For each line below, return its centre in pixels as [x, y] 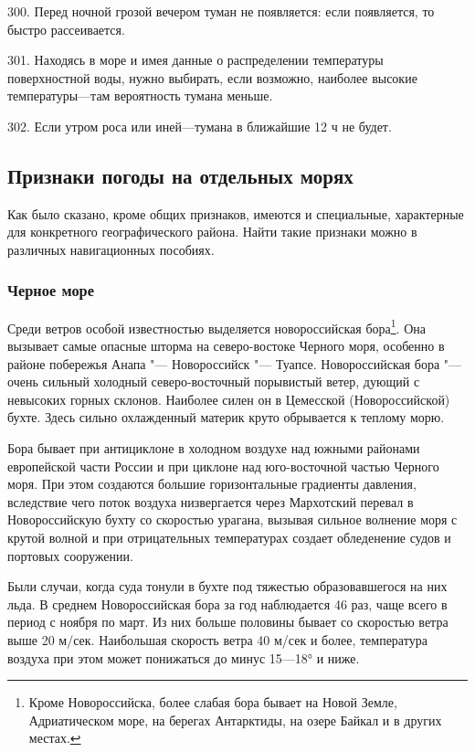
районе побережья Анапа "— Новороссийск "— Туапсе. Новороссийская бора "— [235, 363]
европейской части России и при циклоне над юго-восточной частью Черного [223, 466]
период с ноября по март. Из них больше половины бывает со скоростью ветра [228, 622]
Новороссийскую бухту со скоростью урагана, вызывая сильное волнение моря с [232, 519]
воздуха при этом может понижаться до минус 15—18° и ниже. [184, 657]
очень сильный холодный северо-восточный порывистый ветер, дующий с [214, 381]
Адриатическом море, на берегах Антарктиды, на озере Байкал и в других [235, 720]
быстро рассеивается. [66, 29]
